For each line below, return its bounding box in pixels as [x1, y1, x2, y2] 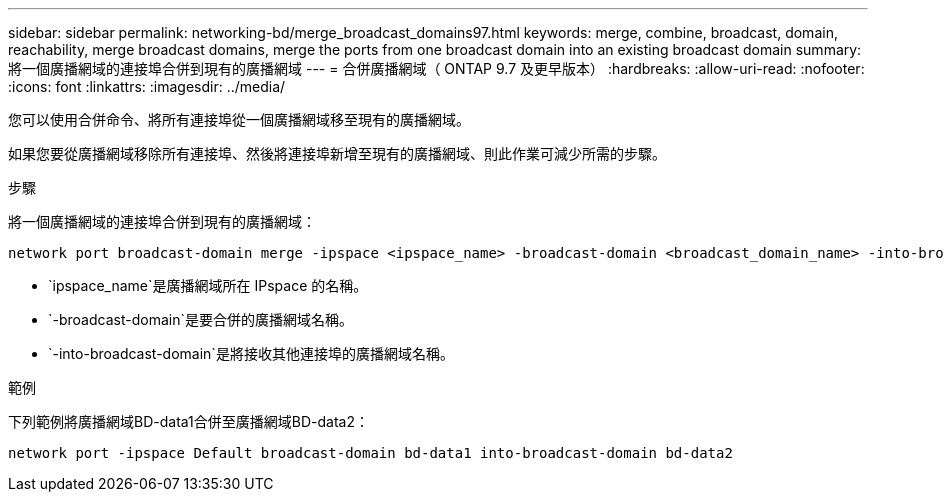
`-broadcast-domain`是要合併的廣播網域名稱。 [48, 311, 353, 328]
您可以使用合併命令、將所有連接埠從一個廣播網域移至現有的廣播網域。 [8, 111, 470, 128]
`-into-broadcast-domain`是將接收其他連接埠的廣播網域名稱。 [48, 345, 454, 362]
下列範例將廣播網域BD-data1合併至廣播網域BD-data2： [8, 413, 369, 430]
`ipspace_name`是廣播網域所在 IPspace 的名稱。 [48, 277, 368, 294]
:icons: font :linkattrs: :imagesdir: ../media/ [8, 78, 286, 95]
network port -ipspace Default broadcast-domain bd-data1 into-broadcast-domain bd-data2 [8, 445, 733, 461]
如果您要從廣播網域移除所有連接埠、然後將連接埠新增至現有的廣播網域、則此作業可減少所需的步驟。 [8, 145, 666, 162]
